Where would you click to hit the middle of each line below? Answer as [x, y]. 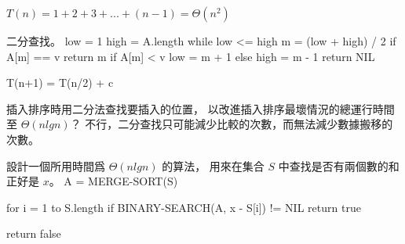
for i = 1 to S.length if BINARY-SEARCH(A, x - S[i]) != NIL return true [184, 207]
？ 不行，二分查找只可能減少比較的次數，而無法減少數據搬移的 [232, 124]
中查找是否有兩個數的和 [339, 165]
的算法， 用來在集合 [213, 165]
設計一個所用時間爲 [56, 165]
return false [34, 233]
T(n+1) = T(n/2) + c [60, 83]
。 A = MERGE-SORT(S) [113, 181]
